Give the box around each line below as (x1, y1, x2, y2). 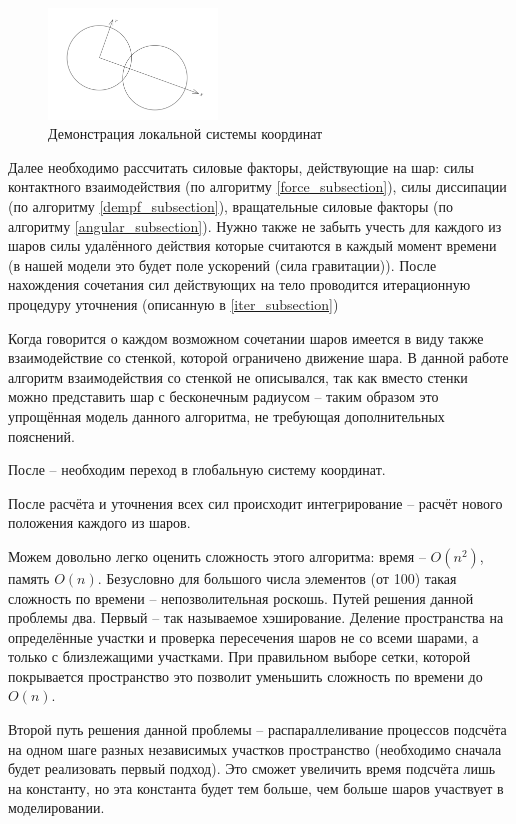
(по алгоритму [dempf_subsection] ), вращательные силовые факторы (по (8, 196, 453, 217)
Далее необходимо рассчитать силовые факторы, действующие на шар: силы (8, 156, 474, 177)
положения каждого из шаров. (8, 512, 191, 533)
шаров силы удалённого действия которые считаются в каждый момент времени (8, 235, 497, 256)
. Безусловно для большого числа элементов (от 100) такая (97, 567, 457, 588)
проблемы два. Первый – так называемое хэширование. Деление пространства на (8, 607, 504, 628)
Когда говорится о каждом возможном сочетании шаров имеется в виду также (8, 327, 484, 348)
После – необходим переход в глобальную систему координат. (8, 459, 386, 480)
